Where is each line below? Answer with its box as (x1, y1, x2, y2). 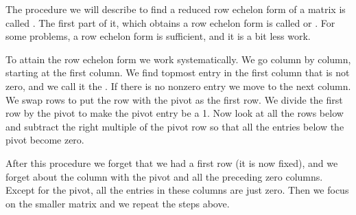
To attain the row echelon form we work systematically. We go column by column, (5, 52, 351, 66)
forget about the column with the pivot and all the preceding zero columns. (5, 169, 323, 183)
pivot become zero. (5, 133, 84, 147)
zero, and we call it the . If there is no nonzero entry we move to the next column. (5, 78, 351, 93)
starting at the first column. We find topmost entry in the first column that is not (5, 65, 350, 80)
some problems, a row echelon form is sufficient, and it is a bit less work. (5, 29, 311, 43)
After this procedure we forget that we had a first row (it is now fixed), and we (5, 155, 338, 170)
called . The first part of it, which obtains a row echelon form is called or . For (5, 15, 335, 30)
